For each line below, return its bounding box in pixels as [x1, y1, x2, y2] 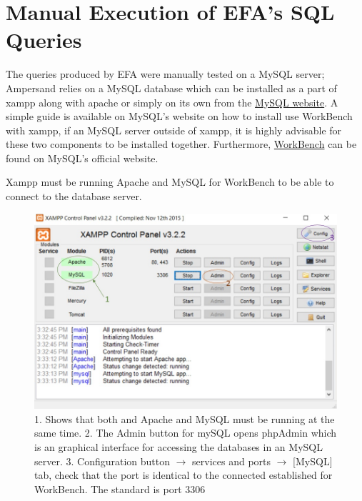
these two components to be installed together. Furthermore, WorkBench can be [6, 137, 357, 152]
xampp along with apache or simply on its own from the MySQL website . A [6, 94, 338, 109]
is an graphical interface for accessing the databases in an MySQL [34, 439, 323, 454]
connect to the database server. [6, 189, 142, 204]
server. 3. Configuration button [34, 453, 171, 468]
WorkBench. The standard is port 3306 [34, 481, 206, 496]
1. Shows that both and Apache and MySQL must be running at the [34, 411, 335, 426]
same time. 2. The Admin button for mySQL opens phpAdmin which [34, 425, 337, 440]
